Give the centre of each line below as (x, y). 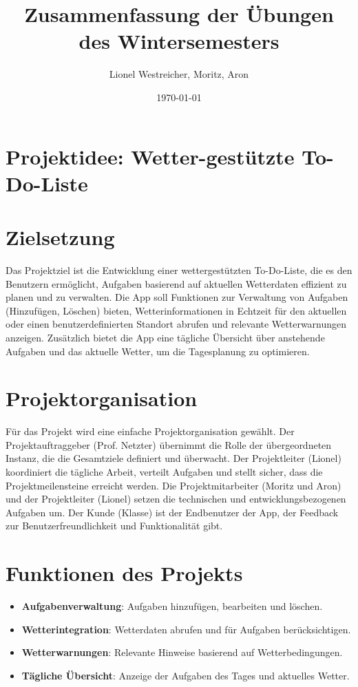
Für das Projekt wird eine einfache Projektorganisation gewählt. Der (150, 431)
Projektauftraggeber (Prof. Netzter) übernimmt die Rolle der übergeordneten (169, 444)
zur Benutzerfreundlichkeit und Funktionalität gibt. (114, 526)
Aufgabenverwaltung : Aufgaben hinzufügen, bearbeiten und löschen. (172, 606)
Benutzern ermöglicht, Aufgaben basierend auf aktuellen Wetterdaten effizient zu (176, 283)
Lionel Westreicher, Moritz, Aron (179, 74)
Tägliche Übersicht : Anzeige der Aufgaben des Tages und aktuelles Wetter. (186, 675)
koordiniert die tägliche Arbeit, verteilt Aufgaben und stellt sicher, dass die (164, 472)
